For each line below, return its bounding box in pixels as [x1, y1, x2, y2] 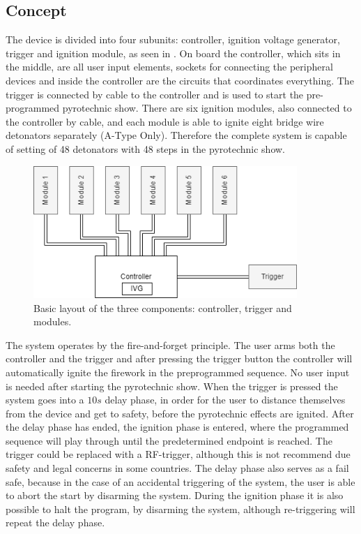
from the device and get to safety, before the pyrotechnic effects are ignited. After [6, 406, 354, 420]
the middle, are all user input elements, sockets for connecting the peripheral [6, 59, 333, 74]
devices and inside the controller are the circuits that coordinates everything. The [6, 73, 354, 87]
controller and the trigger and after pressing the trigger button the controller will [6, 351, 353, 366]
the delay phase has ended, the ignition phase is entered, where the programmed [6, 420, 349, 434]
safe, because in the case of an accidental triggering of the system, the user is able [6, 474, 355, 489]
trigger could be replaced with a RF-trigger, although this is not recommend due [6, 447, 351, 461]
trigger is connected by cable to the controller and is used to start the [6, 87, 304, 101]
